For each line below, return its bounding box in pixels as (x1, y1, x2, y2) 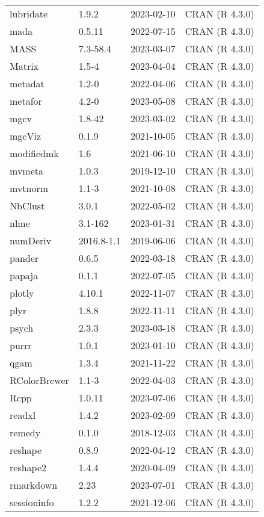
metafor (10, 94, 42, 108)
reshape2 (10, 460, 47, 474)
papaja (10, 268, 38, 282)
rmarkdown (10, 478, 58, 492)
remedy (10, 426, 41, 439)
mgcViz (10, 129, 41, 143)
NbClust (10, 199, 45, 212)
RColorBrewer (10, 373, 69, 387)
